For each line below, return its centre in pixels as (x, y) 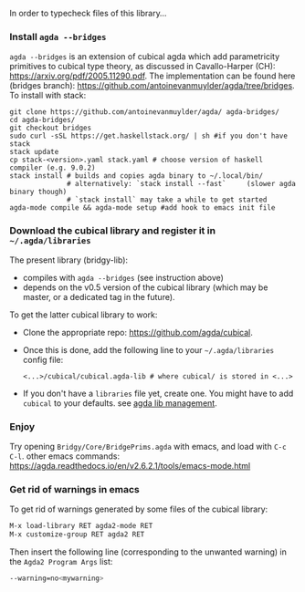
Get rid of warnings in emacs (74, 489)
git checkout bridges (51, 128)
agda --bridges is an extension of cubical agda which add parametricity (145, 57)
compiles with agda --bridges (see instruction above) (123, 277)
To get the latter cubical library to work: (84, 315)
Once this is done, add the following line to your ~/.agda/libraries (148, 349)
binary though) (38, 192)
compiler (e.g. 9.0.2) (53, 168)
